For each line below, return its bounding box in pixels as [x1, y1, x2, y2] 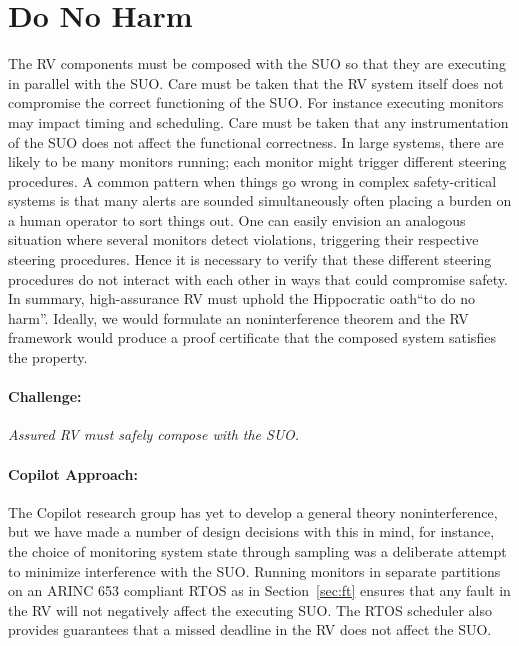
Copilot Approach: [8, 463, 138, 484]
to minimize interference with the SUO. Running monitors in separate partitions [8, 560, 501, 581]
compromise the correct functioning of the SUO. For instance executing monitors [8, 92, 504, 113]
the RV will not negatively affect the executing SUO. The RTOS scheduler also [8, 599, 492, 620]
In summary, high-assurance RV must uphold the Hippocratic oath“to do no [8, 288, 475, 309]
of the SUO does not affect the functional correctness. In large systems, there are [8, 131, 504, 152]
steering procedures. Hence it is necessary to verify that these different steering [8, 249, 492, 270]
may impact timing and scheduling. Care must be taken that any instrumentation [8, 111, 509, 132]
